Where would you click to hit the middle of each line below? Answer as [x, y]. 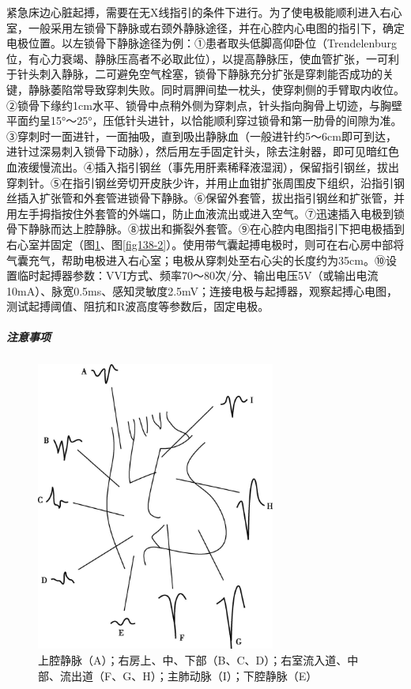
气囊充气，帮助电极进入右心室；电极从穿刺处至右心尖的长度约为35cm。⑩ [196, 260]
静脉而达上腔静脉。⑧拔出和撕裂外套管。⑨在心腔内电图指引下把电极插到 [216, 229]
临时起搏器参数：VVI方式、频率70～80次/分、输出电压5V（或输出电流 [198, 275]
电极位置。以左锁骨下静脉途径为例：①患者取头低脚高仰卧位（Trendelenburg [202, 43]
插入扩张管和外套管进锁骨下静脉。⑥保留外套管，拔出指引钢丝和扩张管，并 [211, 198]
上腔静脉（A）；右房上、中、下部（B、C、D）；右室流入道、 [193, 660]
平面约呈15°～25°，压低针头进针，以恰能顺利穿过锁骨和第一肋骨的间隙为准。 [204, 120]
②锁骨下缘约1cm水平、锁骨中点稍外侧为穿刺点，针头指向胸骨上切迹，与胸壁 [204, 105]
